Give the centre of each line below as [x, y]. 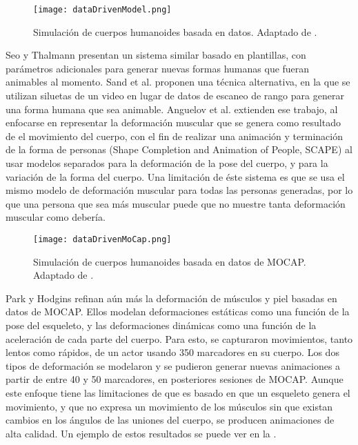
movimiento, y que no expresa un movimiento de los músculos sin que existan [169, 406]
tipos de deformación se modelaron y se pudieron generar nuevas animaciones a [173, 365]
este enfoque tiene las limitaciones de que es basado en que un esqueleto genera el [178, 392]
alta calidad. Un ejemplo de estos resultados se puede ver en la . [141, 433]
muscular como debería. [56, 217]
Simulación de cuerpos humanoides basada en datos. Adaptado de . [175, 31]
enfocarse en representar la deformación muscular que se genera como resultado [173, 122]
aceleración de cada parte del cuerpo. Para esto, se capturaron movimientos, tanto [179, 338]
